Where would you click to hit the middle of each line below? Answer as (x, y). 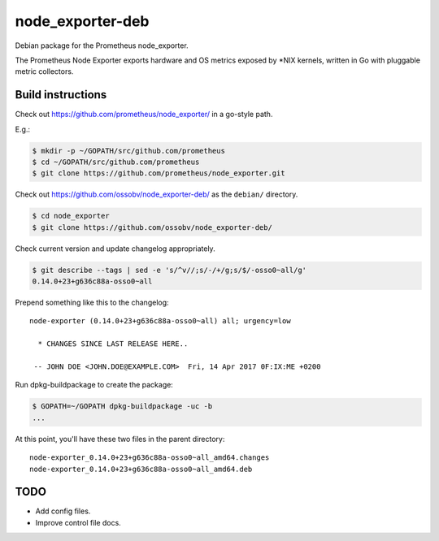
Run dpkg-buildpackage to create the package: (94, 385)
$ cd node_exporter (71, 216)
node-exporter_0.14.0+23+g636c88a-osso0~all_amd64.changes (150, 458)
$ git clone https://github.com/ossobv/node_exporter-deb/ (152, 227)
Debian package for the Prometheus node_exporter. (102, 45)
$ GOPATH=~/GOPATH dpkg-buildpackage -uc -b (122, 407)
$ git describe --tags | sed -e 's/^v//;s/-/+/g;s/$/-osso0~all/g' (170, 270)
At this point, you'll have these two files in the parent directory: (120, 439)
